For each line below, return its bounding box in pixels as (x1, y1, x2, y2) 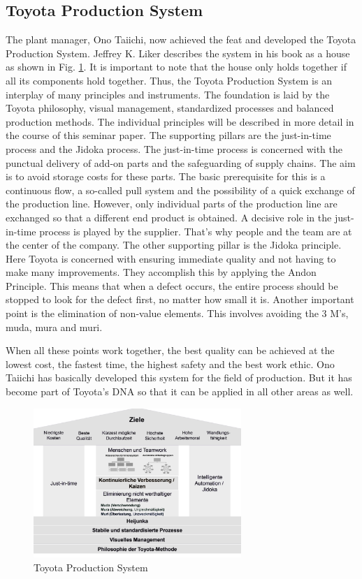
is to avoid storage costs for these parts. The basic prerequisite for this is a (6, 169, 326, 184)
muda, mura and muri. (6, 319, 103, 334)
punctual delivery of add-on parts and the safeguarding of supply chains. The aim (6, 155, 356, 170)
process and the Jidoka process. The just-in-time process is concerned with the (6, 141, 342, 156)
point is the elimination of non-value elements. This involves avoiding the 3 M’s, (6, 306, 349, 321)
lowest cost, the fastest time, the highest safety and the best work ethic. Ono (6, 356, 335, 371)
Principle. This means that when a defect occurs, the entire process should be (6, 278, 338, 293)
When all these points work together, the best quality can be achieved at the (6, 343, 335, 358)
